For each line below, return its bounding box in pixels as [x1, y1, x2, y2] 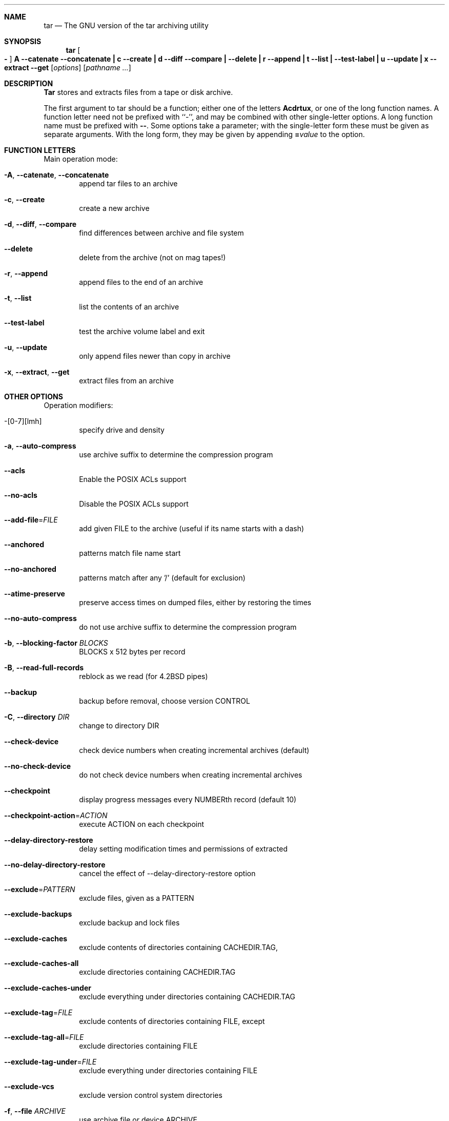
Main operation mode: [44, 154, 118, 163]
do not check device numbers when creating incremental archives [79, 770, 302, 779]
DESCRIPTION [4, 79, 53, 88]
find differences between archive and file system [79, 228, 244, 237]
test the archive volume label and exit [79, 327, 205, 336]
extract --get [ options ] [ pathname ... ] [4, 63, 131, 72]
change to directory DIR [79, 721, 159, 730]
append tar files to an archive [79, 179, 178, 188]
